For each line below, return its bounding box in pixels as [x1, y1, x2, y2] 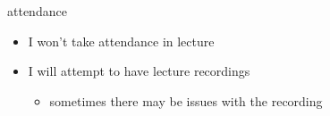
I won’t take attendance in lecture [28, 31, 215, 50]
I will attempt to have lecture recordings [28, 62, 250, 80]
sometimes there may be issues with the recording [49, 91, 323, 110]
